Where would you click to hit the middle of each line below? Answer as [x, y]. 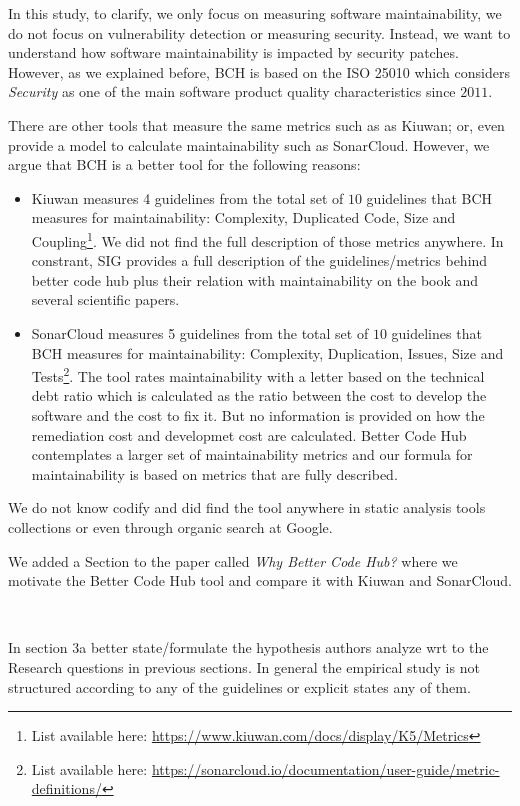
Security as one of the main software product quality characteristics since [232, 91]
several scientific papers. [105, 299]
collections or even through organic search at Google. [170, 526]
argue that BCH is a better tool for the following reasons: [184, 164]
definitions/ [66, 788]
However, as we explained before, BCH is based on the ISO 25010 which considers [259, 71]
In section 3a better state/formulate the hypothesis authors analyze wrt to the [248, 647]
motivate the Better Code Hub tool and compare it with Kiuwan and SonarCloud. [260, 580]
